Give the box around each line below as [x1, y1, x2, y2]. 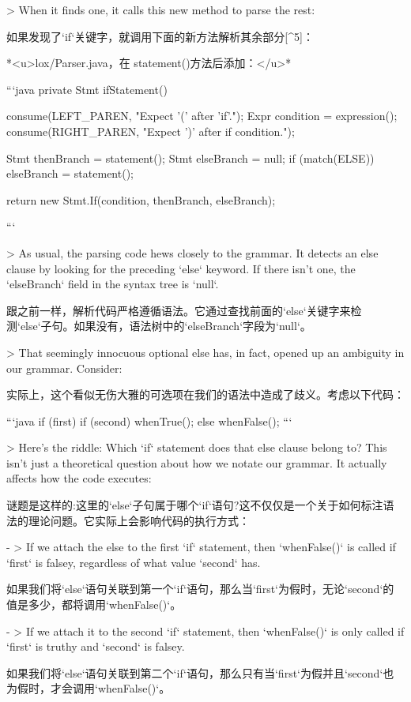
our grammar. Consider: [6, 359, 123, 376]
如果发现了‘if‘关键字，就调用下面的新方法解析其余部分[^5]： [6, 28, 314, 44]
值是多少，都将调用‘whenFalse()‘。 [6, 596, 182, 613]
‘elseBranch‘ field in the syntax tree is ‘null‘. [6, 276, 219, 292]
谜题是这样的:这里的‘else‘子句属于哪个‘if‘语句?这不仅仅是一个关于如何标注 [6, 497, 383, 513]
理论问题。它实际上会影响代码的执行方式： [28, 512, 250, 528]
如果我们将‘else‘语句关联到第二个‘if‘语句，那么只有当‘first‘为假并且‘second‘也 [6, 664, 394, 681]
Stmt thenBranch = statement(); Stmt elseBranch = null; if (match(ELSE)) [6, 149, 375, 166]
